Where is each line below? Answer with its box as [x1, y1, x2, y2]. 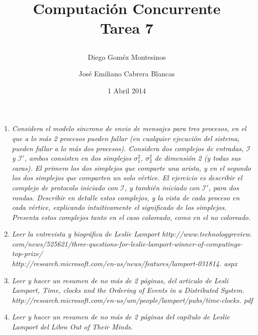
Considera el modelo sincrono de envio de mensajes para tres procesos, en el [12, 123, 246, 134]
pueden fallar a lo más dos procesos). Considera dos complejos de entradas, [12, 143, 244, 153]
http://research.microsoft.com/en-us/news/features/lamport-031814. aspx [12, 258, 237, 269]
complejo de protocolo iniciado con [12, 182, 118, 192]
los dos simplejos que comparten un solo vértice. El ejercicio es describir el [12, 172, 242, 183]
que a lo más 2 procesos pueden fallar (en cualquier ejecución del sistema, [12, 133, 240, 143]
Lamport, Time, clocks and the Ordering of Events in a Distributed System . [12, 285, 244, 295]
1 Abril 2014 [108, 85, 146, 95]
